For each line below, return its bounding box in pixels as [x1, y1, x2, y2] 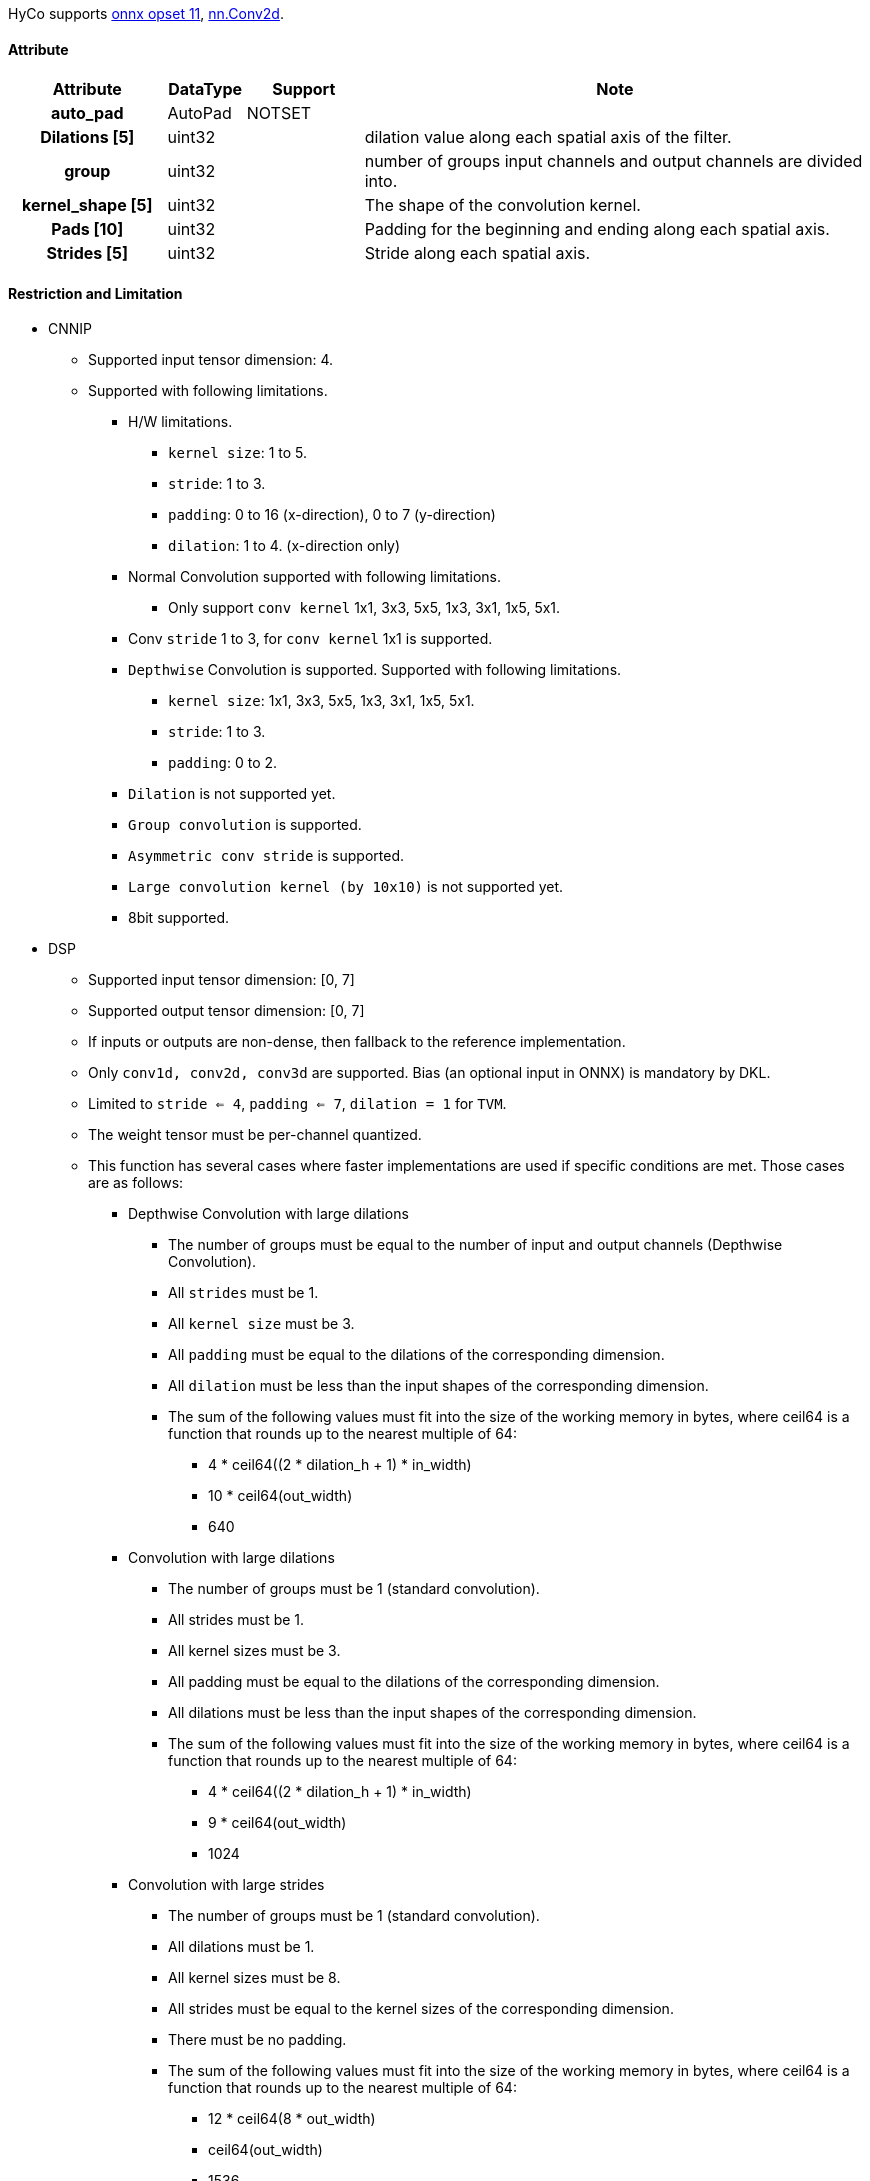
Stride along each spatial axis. [364, 243, 591, 264]
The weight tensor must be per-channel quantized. [88, 1126, 422, 1144]
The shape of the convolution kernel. [364, 195, 641, 216]
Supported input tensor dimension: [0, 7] [88, 971, 355, 989]
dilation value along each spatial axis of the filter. [364, 127, 732, 148]
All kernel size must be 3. [168, 1315, 355, 1333]
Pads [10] [51, 219, 124, 240]
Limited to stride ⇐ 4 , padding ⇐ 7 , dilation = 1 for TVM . [88, 1095, 507, 1113]
